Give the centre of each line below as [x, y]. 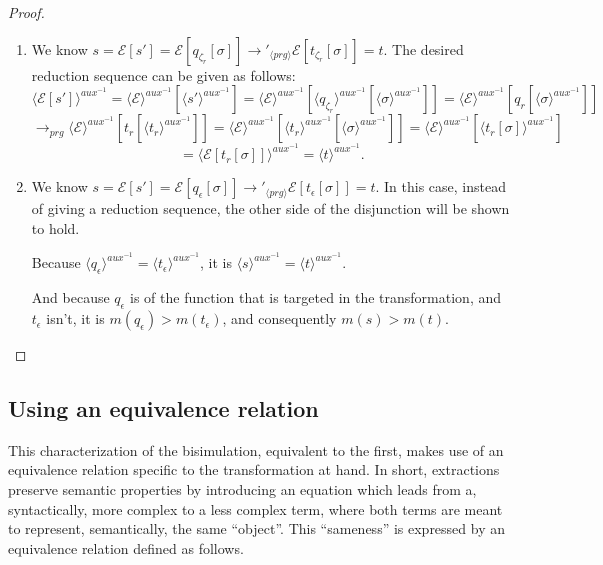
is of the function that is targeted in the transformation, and [316, 297]
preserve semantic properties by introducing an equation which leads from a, [242, 489]
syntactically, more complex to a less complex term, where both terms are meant [255, 508]
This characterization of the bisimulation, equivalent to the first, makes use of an [256, 449]
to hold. [55, 227]
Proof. [26, 12]
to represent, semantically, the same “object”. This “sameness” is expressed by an [257, 528]
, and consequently [279, 318]
